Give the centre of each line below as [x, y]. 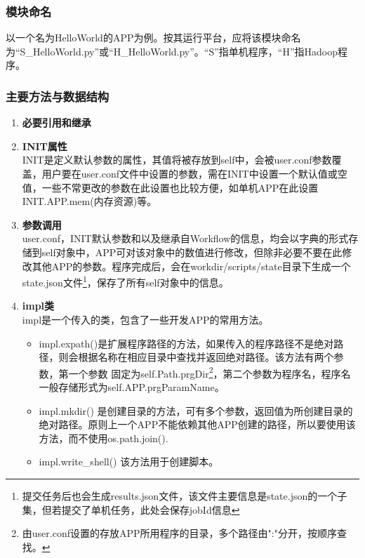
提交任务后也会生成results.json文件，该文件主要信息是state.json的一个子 [185, 496]
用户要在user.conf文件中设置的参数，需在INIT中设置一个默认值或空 [194, 173]
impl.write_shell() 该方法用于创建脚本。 [129, 461]
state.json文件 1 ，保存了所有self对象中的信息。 [125, 281]
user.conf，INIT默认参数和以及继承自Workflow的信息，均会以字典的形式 [185, 238]
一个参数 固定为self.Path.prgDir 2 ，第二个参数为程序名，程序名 [210, 372]
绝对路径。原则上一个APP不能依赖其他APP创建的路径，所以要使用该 [197, 424]
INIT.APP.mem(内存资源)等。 [89, 201]
